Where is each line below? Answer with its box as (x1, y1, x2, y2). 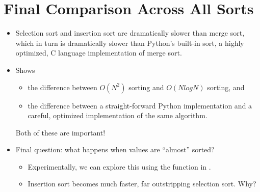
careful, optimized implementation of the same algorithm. (28, 110, 207, 121)
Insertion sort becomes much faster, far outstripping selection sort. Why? (28, 178, 256, 189)
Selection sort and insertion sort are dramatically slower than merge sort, (15, 28, 245, 38)
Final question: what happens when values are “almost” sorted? (15, 144, 215, 155)
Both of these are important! (15, 127, 106, 138)
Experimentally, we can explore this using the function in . (28, 161, 211, 172)
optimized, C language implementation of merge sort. (15, 47, 182, 58)
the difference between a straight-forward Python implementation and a (28, 100, 252, 111)
